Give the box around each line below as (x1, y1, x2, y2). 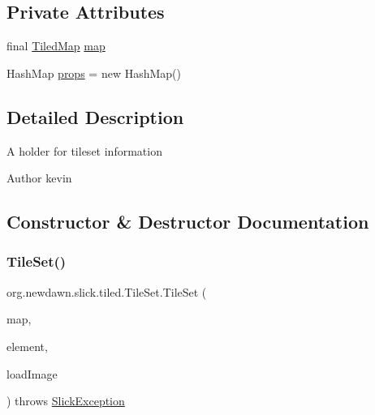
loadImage (6, 365, 58, 382)
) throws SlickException (6, 392, 125, 409)
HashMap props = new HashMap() (6, 64, 181, 81)
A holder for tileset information (6, 142, 162, 159)
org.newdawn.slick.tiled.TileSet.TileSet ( (6, 283, 207, 300)
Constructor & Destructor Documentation (6, 209, 369, 234)
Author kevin (6, 169, 72, 186)
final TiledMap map (6, 37, 106, 54)
